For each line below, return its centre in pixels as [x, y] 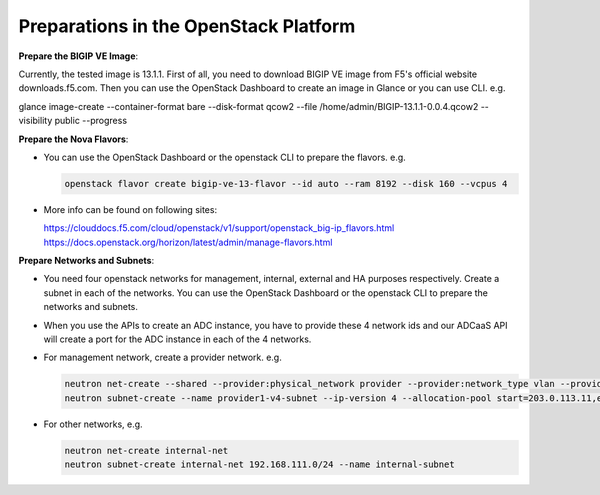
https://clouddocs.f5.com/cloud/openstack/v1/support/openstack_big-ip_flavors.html [219, 228]
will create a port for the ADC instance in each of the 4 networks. [177, 339]
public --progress [91, 121]
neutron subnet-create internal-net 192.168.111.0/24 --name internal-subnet [259, 464]
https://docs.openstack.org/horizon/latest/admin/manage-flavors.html [188, 242]
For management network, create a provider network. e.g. [162, 357]
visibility [35, 121]
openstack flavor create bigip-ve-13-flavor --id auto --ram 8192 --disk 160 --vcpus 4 [286, 183]
